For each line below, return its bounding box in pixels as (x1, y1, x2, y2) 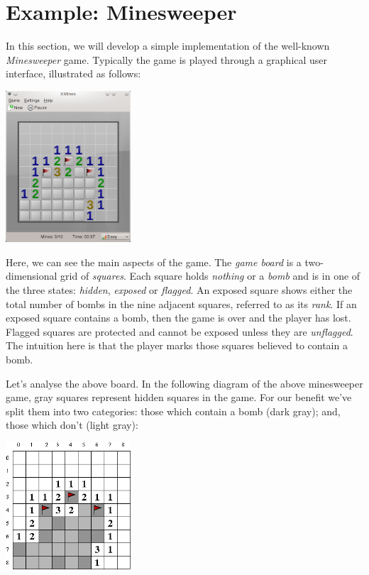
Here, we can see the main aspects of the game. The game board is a (6, 254, 302, 269)
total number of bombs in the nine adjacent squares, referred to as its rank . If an (6, 296, 357, 311)
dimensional (6, 268, 57, 283)
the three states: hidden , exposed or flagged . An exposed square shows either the (6, 283, 353, 297)
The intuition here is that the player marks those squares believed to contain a (6, 338, 348, 353)
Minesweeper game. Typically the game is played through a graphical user (6, 52, 328, 67)
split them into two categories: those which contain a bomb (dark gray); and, (6, 403, 341, 418)
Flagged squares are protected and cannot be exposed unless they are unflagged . (6, 324, 353, 339)
